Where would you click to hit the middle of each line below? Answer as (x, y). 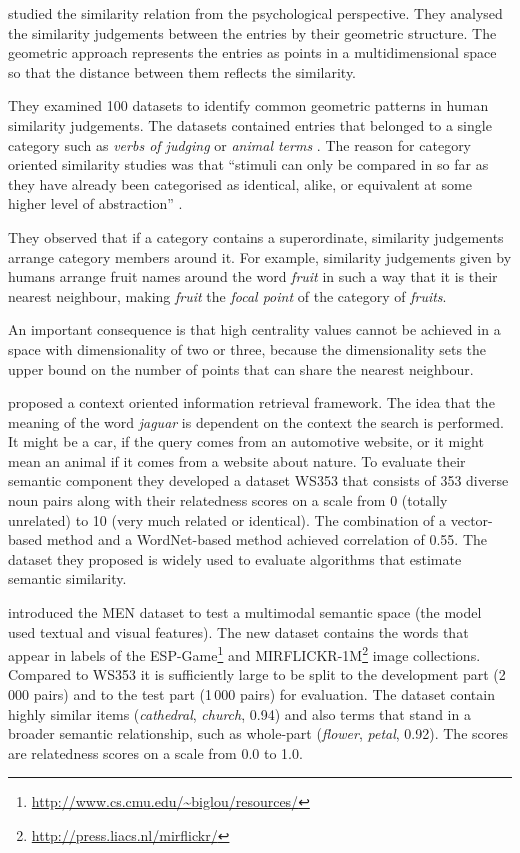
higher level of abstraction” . (95, 203)
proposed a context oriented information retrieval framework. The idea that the (251, 402)
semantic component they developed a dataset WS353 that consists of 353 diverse (258, 480)
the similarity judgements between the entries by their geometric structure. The (252, 32)
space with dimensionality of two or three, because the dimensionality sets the (247, 348)
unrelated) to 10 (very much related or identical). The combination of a (227, 519)
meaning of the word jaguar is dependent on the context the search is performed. (256, 421)
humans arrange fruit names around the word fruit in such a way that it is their (253, 276)
